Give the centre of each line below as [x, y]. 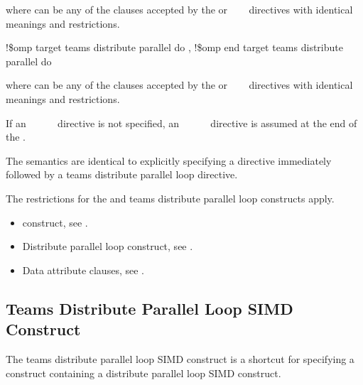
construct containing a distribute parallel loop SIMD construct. [143, 373]
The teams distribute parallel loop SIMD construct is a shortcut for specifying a [180, 358]
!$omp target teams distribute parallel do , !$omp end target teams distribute [174, 47]
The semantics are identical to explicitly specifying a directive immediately [169, 160]
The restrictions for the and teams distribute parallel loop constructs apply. [170, 198]
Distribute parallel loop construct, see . [108, 246]
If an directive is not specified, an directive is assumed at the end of [181, 123]
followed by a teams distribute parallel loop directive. [122, 174]
